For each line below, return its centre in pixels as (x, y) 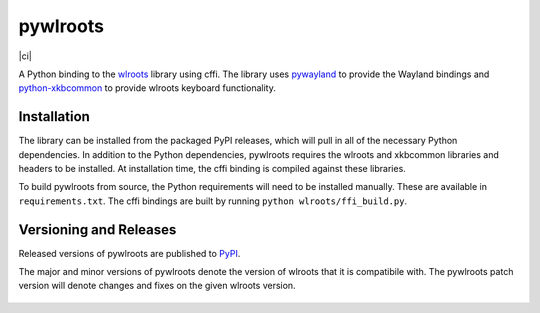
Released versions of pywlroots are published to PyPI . (129, 253)
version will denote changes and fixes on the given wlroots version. (157, 286)
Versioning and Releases (97, 229)
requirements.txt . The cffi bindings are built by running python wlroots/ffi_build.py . (213, 201)
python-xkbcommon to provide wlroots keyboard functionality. (147, 88)
